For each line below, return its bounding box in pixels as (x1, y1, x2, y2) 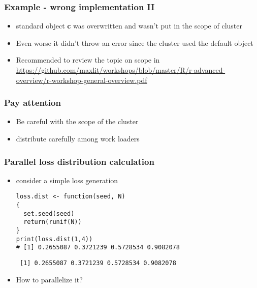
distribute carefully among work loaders (16, 133, 140, 143)
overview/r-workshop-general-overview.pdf (16, 74, 147, 85)
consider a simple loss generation (16, 175, 118, 185)
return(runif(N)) (23, 218, 82, 226)
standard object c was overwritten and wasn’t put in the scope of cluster (16, 20, 242, 31)
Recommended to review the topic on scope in (16, 54, 160, 65)
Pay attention (4, 96, 61, 109)
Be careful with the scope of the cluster (16, 116, 139, 127)
